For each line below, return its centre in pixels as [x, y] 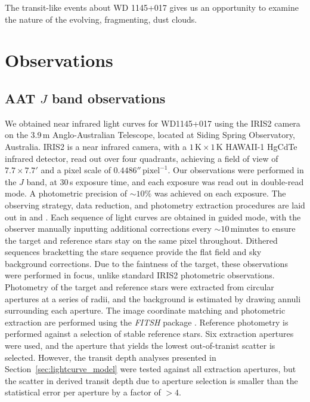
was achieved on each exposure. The [220, 193]
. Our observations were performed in [236, 170]
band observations [109, 98]
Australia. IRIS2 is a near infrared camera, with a [96, 146]
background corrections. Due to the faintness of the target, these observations [146, 263]
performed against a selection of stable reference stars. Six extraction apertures [149, 334]
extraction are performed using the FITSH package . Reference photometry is [147, 322]
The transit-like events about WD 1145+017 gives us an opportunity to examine [152, 7]
